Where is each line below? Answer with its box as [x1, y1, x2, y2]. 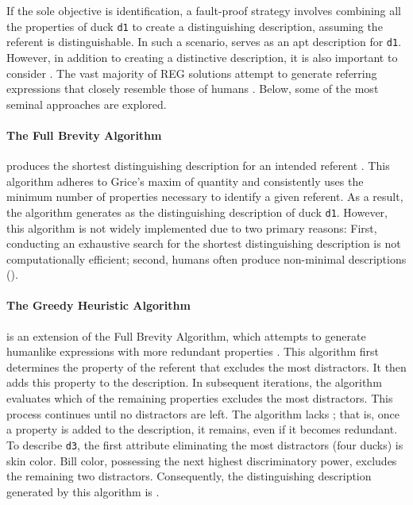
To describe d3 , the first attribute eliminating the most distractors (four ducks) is [6, 436, 403, 453]
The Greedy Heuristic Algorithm [6, 297, 191, 314]
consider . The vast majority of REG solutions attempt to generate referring [6, 64, 377, 81]
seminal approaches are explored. [6, 95, 167, 112]
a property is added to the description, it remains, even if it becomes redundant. [6, 421, 398, 438]
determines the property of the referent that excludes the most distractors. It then [6, 358, 407, 375]
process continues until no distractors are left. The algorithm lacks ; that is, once [6, 405, 399, 422]
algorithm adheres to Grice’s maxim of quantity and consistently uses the [6, 172, 364, 189]
